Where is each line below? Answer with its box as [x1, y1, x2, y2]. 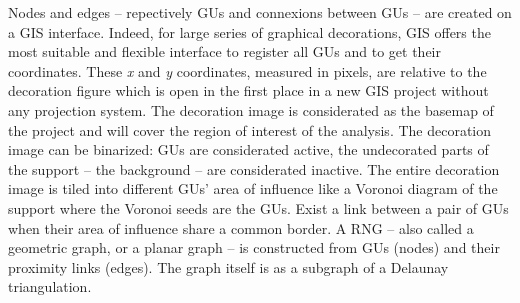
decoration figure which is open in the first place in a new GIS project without [8, 80, 489, 101]
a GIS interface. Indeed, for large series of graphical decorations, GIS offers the [8, 21, 491, 42]
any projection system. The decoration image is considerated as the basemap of [8, 99, 494, 120]
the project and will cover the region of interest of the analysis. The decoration [8, 119, 492, 140]
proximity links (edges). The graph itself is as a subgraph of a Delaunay [8, 256, 449, 277]
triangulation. [8, 276, 92, 297]
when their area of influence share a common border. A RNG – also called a [8, 217, 474, 238]
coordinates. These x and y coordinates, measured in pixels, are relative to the [8, 60, 487, 81]
